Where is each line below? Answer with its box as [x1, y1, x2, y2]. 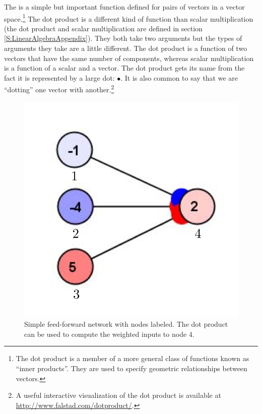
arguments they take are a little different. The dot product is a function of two [4, 43, 247, 53]
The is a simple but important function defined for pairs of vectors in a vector [4, 2, 245, 12]
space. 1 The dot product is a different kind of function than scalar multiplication [4, 12, 253, 24]
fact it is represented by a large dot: [4, 72, 115, 83]
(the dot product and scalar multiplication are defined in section [4, 23, 203, 33]
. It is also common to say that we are [120, 72, 238, 83]
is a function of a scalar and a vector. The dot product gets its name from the [4, 63, 245, 73]
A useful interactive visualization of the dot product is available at [16, 390, 221, 400]
